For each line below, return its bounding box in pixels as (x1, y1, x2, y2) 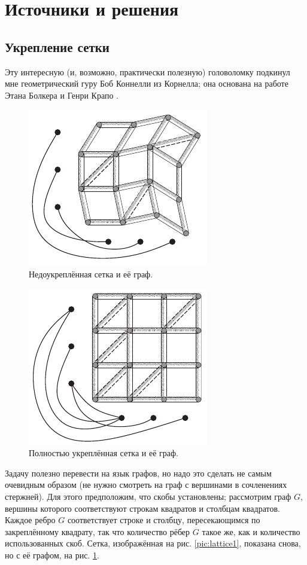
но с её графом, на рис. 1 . (5, 548, 99, 561)
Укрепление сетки (5, 37, 110, 56)
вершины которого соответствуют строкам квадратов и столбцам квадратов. (5, 502, 280, 514)
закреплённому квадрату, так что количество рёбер (5, 525, 190, 537)
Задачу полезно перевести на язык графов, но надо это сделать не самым (5, 466, 272, 479)
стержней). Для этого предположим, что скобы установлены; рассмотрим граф (5, 490, 291, 502)
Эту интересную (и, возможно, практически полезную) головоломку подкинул (5, 65, 290, 78)
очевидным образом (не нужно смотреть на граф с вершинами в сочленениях (5, 478, 287, 491)
